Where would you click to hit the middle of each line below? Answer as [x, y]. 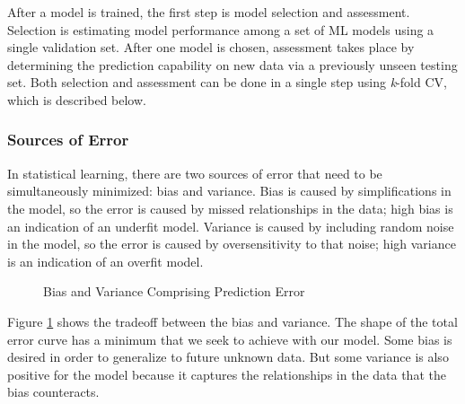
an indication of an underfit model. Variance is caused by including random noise [231, 226]
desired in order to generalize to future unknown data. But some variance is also [228, 357]
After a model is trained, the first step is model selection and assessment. [209, 12]
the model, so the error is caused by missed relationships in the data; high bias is [230, 208]
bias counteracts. [53, 392]
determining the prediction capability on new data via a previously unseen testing [232, 64]
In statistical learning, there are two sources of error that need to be [195, 173]
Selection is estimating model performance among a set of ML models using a [221, 29]
